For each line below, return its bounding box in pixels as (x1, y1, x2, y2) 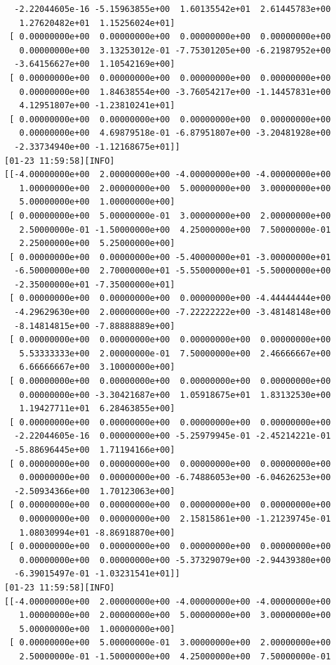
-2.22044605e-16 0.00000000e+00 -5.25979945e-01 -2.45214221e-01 (14, 431, 331, 441)
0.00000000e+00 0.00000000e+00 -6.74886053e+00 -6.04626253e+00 (19, 472, 331, 483)
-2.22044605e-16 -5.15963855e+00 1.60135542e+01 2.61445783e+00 (14, 4, 331, 14)
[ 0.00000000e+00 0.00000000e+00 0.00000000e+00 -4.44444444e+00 (9, 293, 331, 304)
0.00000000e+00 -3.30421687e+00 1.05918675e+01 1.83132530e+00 (19, 389, 331, 400)
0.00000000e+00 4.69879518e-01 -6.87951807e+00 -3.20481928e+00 (19, 128, 331, 138)
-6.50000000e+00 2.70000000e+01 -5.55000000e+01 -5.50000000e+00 (14, 266, 331, 276)
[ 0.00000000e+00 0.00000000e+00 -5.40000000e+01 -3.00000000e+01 (9, 252, 331, 262)
